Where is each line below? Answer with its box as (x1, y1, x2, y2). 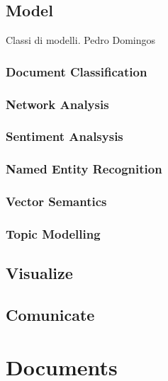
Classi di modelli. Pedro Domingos (6, 33, 156, 47)
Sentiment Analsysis (6, 127, 123, 145)
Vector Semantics (6, 193, 107, 210)
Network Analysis (6, 95, 109, 113)
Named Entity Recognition (6, 160, 162, 178)
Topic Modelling (6, 224, 101, 242)
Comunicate (6, 304, 95, 326)
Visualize (6, 262, 73, 284)
